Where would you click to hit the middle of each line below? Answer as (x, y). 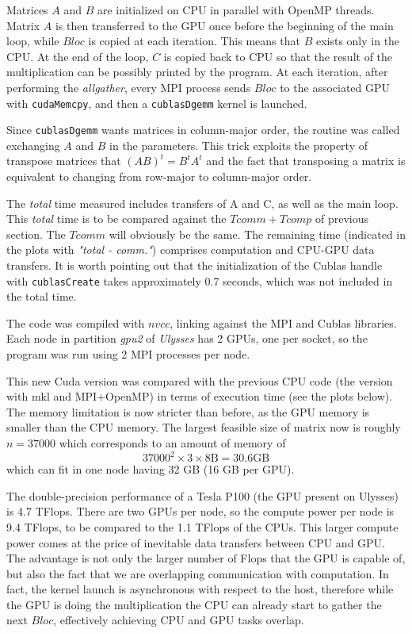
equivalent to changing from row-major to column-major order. (159, 176)
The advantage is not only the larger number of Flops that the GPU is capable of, (206, 558)
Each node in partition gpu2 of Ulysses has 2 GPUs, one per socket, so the (187, 338)
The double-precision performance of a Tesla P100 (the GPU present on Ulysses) (202, 495)
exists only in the (358, 41)
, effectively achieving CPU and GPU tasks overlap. (179, 620)
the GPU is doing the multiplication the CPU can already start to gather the (194, 604)
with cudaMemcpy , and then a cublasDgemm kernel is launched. (157, 103)
